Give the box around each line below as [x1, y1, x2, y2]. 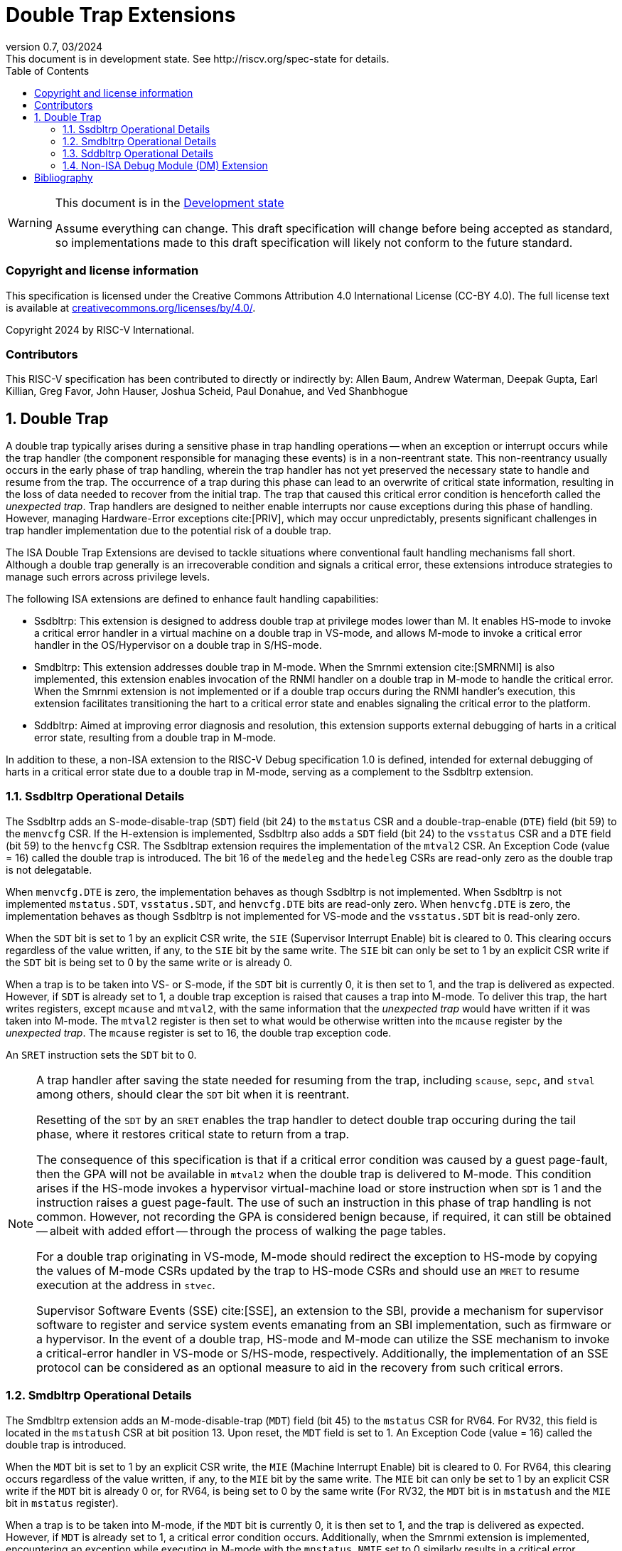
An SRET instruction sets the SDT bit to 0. [6, 1048, 197, 1061]
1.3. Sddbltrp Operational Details [63, 147, 213, 159]
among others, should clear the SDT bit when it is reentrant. [36, 1086, 350, 1101]
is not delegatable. [6, 863, 92, 876]
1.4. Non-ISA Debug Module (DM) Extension [63, 159, 268, 171]
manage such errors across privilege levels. [6, 571, 210, 583]
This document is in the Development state [55, 195, 284, 210]
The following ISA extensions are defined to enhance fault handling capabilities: [6, 593, 379, 605]
